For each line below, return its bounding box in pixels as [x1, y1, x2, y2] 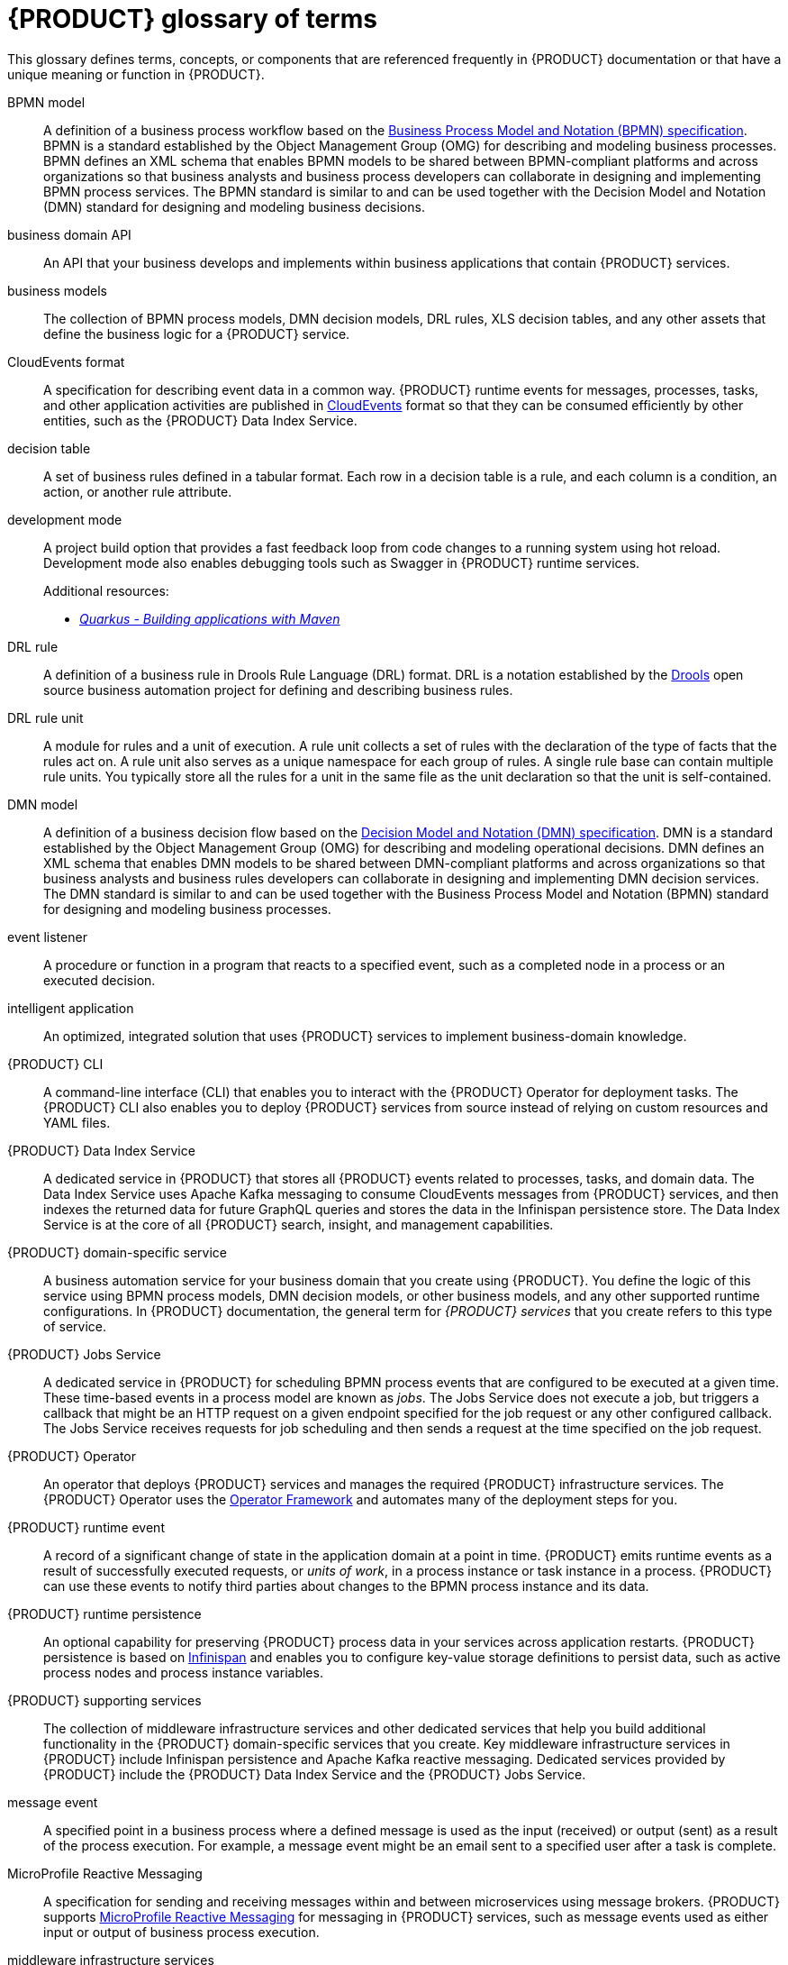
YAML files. [43, 1114, 111, 1130]
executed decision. [43, 972, 156, 988]
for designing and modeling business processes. [43, 900, 331, 917]
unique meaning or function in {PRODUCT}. [7, 66, 265, 82]
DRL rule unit [7, 709, 84, 726]
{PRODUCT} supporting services [7, 1692, 202, 1708]
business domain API [7, 226, 131, 242]
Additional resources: [43, 582, 169, 599]
